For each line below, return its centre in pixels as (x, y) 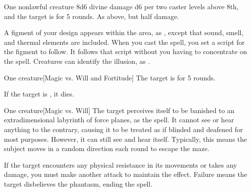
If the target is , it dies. (39, 94)
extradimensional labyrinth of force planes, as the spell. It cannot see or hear (119, 120)
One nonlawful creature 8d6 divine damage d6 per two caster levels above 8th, (121, 6)
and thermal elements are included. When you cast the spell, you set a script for (125, 42)
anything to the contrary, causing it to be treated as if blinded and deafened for (124, 129)
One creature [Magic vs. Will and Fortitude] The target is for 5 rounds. (110, 77)
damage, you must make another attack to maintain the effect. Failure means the (125, 174)
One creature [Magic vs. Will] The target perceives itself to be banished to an (119, 110)
